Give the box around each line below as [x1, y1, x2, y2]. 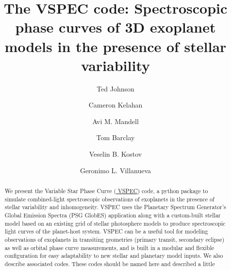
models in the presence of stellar [4, 36, 227, 56]
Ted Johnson [97, 83, 134, 93]
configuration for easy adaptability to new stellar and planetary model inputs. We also [4, 252, 223, 260]
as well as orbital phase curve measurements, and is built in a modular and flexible [4, 243, 214, 252]
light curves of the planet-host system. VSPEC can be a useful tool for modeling [4, 227, 208, 235]
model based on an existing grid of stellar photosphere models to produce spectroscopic [4, 219, 226, 227]
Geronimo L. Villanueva [80, 165, 151, 175]
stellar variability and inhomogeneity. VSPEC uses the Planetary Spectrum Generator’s [4, 203, 226, 211]
